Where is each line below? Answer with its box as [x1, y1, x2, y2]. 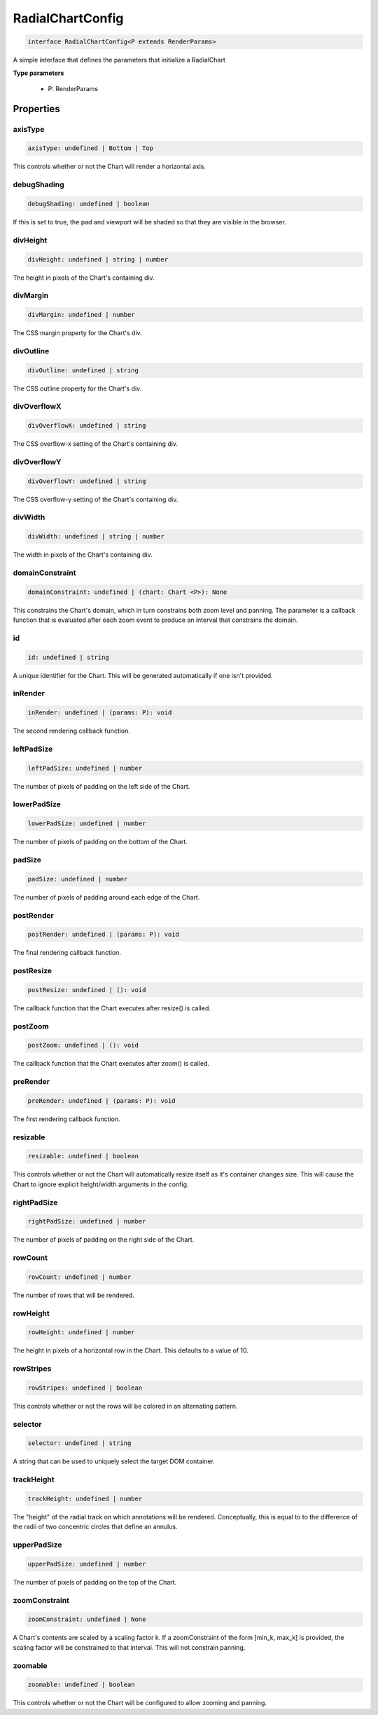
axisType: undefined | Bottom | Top [27, 144, 154, 152]
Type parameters [13, 69, 64, 77]
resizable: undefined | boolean [27, 1152, 139, 1160]
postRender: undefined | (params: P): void [27, 930, 180, 939]
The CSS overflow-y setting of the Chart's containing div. [13, 495, 178, 503]
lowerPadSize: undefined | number [27, 820, 146, 827]
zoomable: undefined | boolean [27, 1681, 136, 1689]
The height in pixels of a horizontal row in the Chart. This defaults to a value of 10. [13, 1346, 248, 1355]
